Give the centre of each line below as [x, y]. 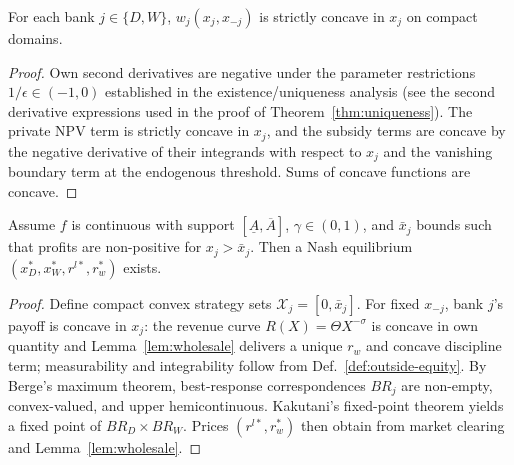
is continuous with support [153, 224]
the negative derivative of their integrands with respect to [185, 150]
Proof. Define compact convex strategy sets [140, 302]
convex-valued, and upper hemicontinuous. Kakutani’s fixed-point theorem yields [256, 405]
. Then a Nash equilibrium [331, 246]
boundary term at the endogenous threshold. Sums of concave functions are [239, 171]
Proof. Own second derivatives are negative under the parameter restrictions [242, 71]
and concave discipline [433, 345]
